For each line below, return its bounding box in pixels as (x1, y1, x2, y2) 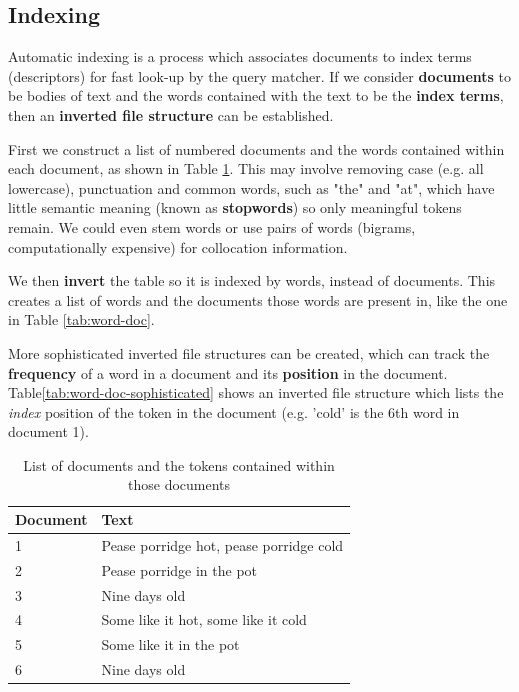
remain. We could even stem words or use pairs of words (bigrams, (8, 216, 416, 237)
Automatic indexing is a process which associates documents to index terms (8, 46, 472, 67)
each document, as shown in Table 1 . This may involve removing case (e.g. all (8, 158, 484, 179)
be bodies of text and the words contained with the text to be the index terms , (8, 85, 504, 106)
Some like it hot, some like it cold (101, 609, 307, 630)
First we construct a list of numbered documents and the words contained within (8, 138, 505, 159)
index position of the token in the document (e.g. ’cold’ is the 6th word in (8, 401, 460, 422)
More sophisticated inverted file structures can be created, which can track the (8, 342, 490, 363)
